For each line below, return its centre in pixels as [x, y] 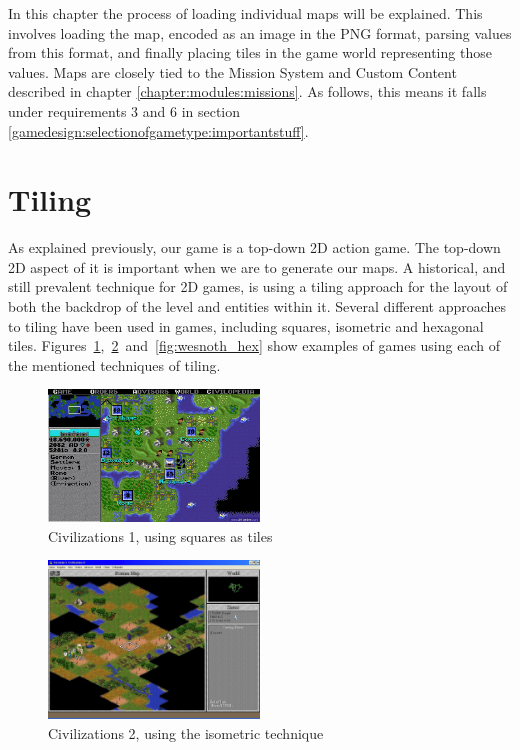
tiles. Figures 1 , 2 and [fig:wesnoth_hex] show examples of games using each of [254, 345]
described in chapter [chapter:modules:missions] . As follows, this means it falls [247, 91]
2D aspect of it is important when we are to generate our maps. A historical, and [257, 266]
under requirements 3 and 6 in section [124, 110]
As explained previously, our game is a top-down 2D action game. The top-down [254, 247]
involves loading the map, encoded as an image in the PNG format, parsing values [260, 32]
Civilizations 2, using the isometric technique [186, 732]
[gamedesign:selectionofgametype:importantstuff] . [158, 130]
